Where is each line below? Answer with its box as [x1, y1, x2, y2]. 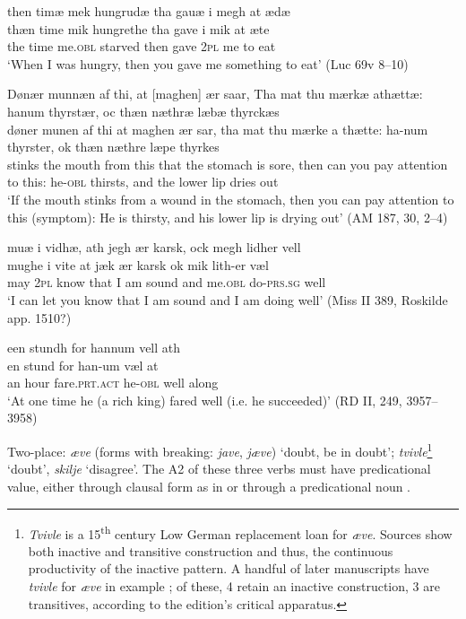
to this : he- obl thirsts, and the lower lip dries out [7, 172, 279, 191]
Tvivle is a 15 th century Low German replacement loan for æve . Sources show [28, 521, 453, 543]
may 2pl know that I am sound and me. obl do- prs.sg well [7, 273, 326, 292]
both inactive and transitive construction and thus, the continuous [28, 541, 393, 560]
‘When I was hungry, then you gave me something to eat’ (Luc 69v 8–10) [7, 54, 409, 73]
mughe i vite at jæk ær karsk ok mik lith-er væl [7, 255, 269, 274]
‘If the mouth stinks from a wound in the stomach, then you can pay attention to [7, 189, 454, 208]
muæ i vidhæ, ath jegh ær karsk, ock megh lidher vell [7, 238, 301, 257]
